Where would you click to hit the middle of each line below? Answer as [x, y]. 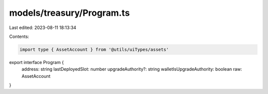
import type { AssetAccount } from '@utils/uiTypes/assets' [94, 49]
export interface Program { [36, 62]
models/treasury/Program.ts [69, 13]
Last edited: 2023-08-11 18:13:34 [43, 28]
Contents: [19, 36]
